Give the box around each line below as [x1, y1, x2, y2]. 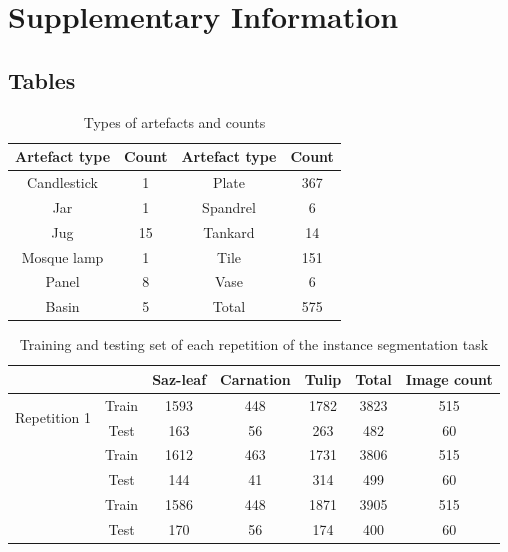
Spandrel [202, 196, 256, 217]
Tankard [203, 221, 255, 242]
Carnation [220, 368, 291, 389]
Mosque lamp [21, 246, 104, 267]
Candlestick [27, 172, 98, 193]
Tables [8, 64, 76, 95]
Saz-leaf [152, 368, 207, 389]
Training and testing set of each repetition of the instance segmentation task [19, 334, 489, 355]
